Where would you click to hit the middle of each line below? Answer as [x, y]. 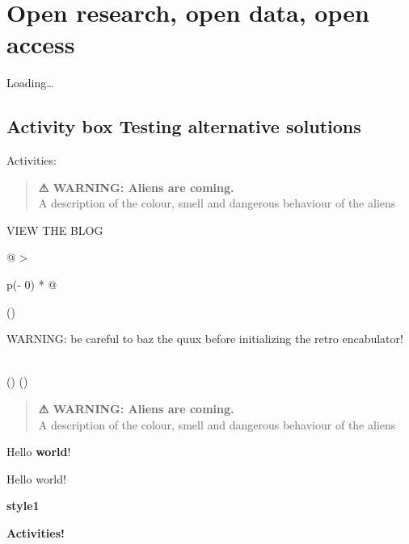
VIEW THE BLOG [55, 230]
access [41, 44]
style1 [23, 506]
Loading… [30, 83]
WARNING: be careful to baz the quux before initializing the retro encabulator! [205, 339]
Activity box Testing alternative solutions [184, 126]
